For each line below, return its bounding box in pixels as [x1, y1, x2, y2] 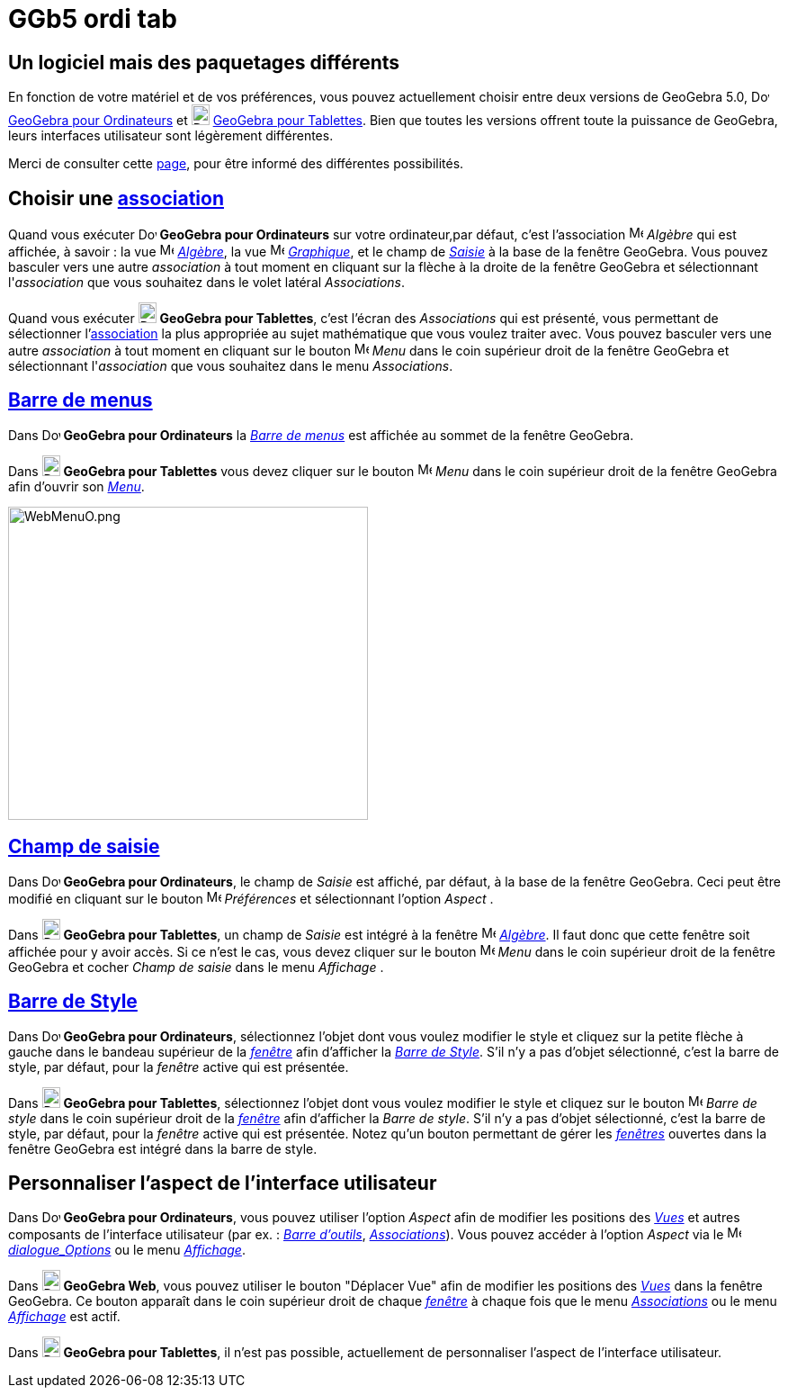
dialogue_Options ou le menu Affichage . [8, 1242, 246, 1258]
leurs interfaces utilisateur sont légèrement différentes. [8, 128, 334, 144]
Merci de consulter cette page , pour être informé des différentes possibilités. [8, 156, 464, 172]
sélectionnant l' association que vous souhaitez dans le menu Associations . [8, 358, 453, 374]
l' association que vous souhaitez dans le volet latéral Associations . [8, 274, 405, 291]
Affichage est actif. [8, 1309, 121, 1325]
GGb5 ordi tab [8, 4, 177, 34]
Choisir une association [8, 186, 224, 210]
